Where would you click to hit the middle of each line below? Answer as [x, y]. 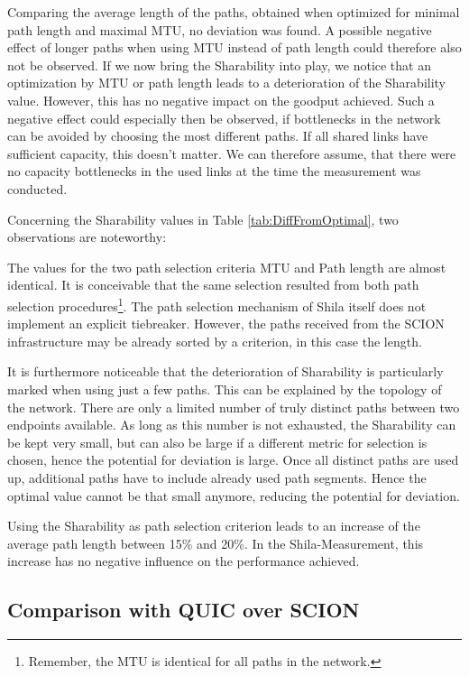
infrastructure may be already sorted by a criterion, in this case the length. [215, 341]
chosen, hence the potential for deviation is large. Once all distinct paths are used [233, 460]
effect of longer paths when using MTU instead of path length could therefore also [234, 47]
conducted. [37, 188]
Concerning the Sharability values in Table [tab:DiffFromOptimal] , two [203, 219]
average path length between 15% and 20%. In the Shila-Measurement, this [216, 543]
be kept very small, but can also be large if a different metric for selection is [217, 442]
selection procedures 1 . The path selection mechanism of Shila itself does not [217, 304]
